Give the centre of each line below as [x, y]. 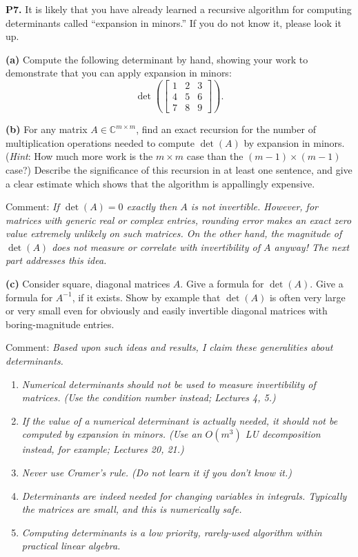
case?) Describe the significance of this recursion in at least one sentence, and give [179, 169]
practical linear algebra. [71, 546]
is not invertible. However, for [254, 206]
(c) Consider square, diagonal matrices [88, 284]
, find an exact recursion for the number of [226, 129]
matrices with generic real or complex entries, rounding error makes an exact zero [179, 220]
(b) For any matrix [47, 129]
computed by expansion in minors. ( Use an [112, 434]
